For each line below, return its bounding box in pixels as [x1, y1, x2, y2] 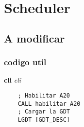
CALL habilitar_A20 [17, 100, 81, 107]
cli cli [4, 75, 21, 85]
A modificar [4, 30, 65, 45]
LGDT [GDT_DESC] [17, 116, 70, 123]
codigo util [4, 56, 47, 68]
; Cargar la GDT [17, 108, 70, 115]
